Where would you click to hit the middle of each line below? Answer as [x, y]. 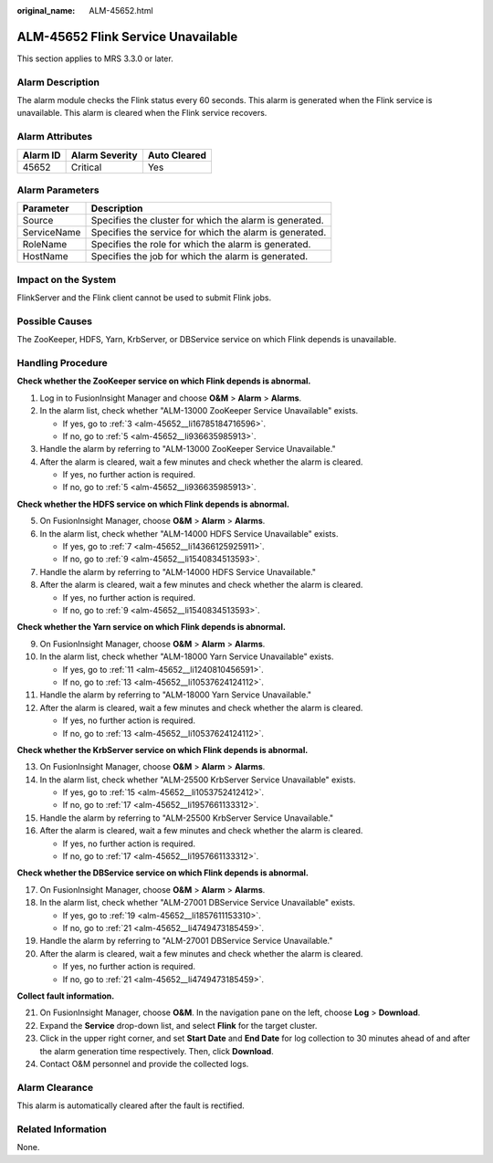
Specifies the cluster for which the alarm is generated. [207, 221]
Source [38, 221]
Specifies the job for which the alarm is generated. [199, 257]
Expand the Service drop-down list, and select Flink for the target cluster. [178, 1025]
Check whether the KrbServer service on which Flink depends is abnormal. [163, 749]
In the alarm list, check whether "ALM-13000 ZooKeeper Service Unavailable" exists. [199, 411]
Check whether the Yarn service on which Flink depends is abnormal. [152, 627]
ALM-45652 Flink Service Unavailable [127, 37]
